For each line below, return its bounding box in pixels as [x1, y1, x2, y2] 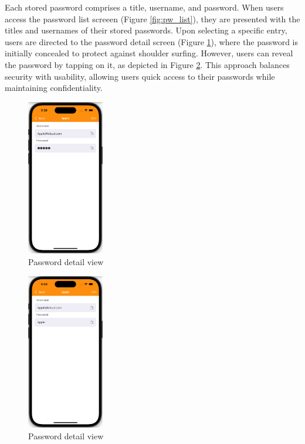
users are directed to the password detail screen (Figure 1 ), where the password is [5, 35, 299, 48]
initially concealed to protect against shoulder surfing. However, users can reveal [5, 47, 293, 59]
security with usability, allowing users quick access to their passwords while [5, 70, 275, 82]
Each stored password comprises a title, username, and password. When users [5, 1, 284, 13]
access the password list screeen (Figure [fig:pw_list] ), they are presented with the [5, 12, 300, 25]
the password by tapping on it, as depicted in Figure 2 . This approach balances [5, 58, 290, 70]
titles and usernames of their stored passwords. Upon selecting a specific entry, [5, 24, 287, 36]
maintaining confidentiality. [5, 82, 103, 94]
